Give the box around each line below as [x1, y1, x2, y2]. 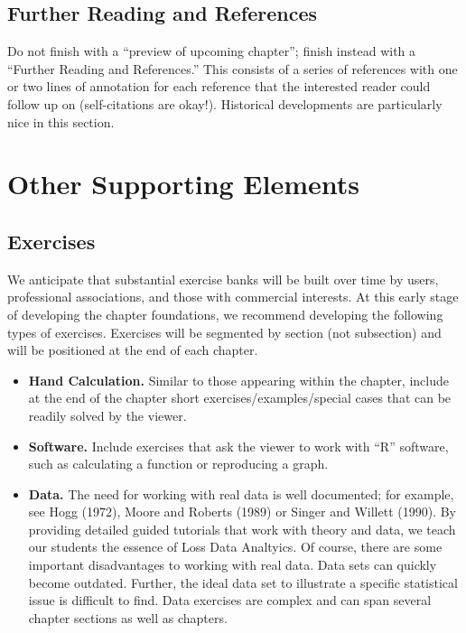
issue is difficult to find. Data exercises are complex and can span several [28, 591, 432, 610]
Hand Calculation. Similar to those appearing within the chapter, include [28, 370, 449, 389]
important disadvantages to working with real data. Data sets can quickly [28, 555, 437, 574]
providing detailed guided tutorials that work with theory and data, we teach [28, 519, 456, 538]
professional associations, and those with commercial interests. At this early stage [7, 287, 459, 306]
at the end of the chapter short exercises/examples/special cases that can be [28, 388, 452, 407]
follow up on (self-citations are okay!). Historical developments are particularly [7, 94, 443, 113]
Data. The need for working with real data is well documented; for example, [28, 484, 454, 503]
